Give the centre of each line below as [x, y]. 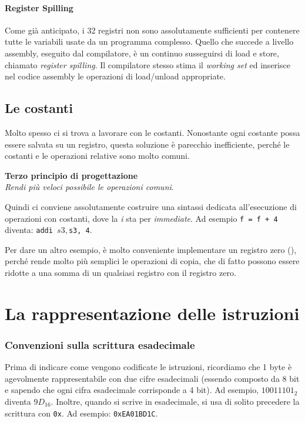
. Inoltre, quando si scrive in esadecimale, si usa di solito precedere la [175, 401]
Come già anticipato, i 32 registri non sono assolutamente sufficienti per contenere [152, 30]
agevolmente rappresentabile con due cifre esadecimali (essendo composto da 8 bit [152, 378]
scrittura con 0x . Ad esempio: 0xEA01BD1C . [81, 413]
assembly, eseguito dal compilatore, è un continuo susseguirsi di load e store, [142, 53]
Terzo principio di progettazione [71, 175]
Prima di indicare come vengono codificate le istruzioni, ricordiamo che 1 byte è [148, 367]
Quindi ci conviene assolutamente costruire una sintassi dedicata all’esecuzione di [151, 206]
